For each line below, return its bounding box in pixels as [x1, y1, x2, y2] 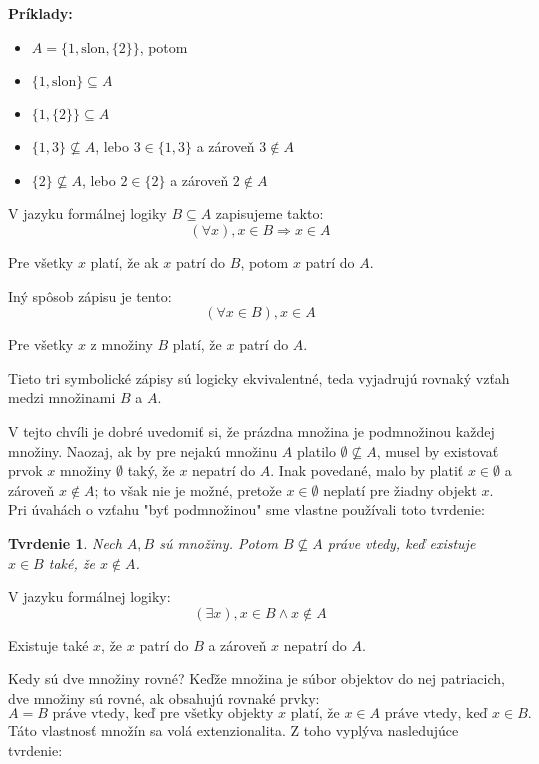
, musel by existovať [376, 440, 499, 461]
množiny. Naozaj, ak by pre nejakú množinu [8, 440, 278, 461]
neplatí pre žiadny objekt [323, 479, 477, 500]
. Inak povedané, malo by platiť [270, 460, 464, 481]
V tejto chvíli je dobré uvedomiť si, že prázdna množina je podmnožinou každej [8, 420, 495, 441]
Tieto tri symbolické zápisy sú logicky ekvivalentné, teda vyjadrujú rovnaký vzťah [8, 367, 510, 388]
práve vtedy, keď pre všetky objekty [52, 707, 274, 722]
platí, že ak [90, 251, 159, 272]
